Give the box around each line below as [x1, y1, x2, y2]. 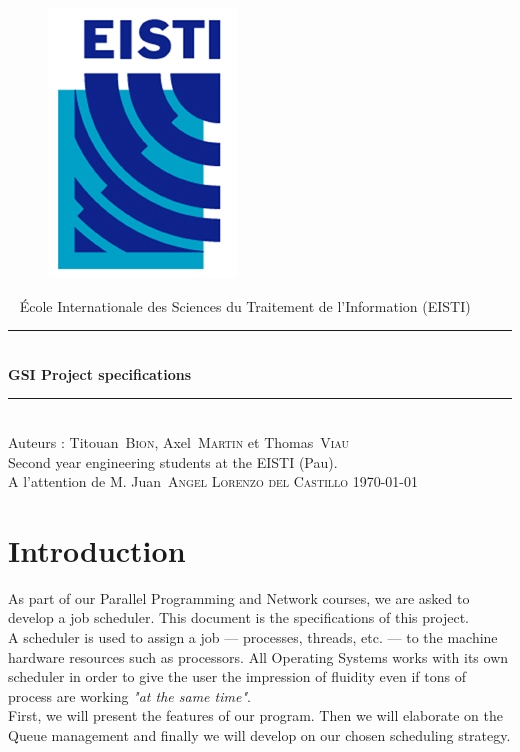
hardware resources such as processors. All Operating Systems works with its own [8, 646, 509, 667]
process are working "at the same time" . [8, 685, 251, 706]
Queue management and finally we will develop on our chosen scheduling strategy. [8, 725, 511, 746]
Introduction [8, 529, 186, 570]
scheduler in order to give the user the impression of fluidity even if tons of [8, 666, 466, 687]
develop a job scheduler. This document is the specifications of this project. [8, 607, 469, 628]
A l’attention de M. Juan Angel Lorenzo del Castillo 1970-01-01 [8, 471, 419, 492]
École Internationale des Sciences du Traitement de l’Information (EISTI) [19, 295, 471, 316]
